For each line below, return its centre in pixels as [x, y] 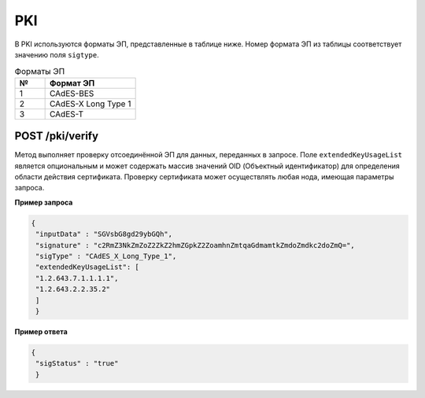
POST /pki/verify [56, 136]
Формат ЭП [72, 83]
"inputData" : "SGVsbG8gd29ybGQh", [104, 234]
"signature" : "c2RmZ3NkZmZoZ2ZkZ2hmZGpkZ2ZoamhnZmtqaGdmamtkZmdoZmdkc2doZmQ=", [196, 245]
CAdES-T [67, 114]
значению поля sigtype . [57, 54]
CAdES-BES [72, 93]
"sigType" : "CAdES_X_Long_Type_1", [106, 256]
